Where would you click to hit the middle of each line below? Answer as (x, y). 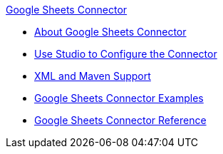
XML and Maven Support (93, 76)
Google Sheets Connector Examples (119, 98)
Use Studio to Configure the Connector (126, 54)
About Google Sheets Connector (110, 32)
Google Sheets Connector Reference (120, 120)
